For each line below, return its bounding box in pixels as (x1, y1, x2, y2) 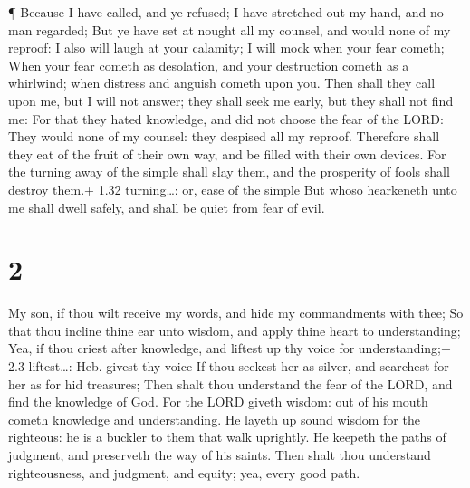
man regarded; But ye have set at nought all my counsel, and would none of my (8, 20, 451, 39)
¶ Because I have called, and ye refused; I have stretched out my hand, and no (8, 3, 444, 21)
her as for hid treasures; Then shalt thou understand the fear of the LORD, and (8, 374, 453, 393)
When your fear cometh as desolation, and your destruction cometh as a (8, 55, 409, 74)
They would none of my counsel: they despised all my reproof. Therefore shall (8, 127, 440, 146)
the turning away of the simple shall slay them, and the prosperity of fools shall (8, 162, 450, 181)
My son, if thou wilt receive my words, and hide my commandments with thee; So (8, 303, 464, 322)
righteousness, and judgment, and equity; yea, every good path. (8, 463, 360, 482)
